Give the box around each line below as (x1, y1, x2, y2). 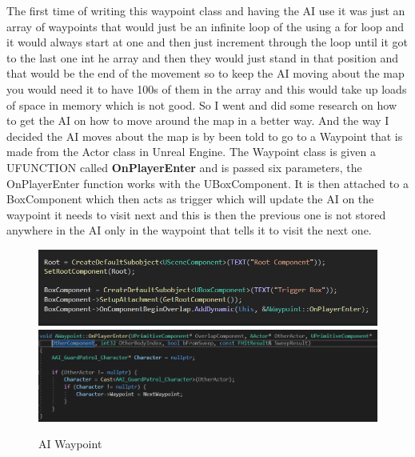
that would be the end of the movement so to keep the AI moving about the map (6, 65, 405, 82)
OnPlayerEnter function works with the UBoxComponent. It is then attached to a (6, 174, 409, 191)
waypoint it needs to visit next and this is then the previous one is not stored (6, 206, 386, 222)
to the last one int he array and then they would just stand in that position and (6, 49, 399, 66)
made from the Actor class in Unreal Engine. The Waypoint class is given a (6, 143, 376, 160)
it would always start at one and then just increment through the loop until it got (6, 34, 409, 50)
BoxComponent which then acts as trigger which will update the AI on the (6, 190, 374, 207)
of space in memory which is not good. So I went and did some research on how (6, 96, 397, 113)
